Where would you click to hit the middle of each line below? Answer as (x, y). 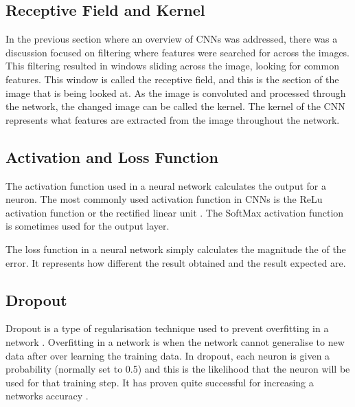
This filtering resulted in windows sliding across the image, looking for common (172, 66)
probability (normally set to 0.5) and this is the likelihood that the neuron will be (178, 369)
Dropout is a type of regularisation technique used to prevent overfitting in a (167, 328)
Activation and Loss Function (112, 156)
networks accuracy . (47, 396)
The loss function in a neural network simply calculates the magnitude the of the (176, 249)
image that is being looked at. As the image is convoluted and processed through (176, 92)
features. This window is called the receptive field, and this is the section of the (172, 79)
